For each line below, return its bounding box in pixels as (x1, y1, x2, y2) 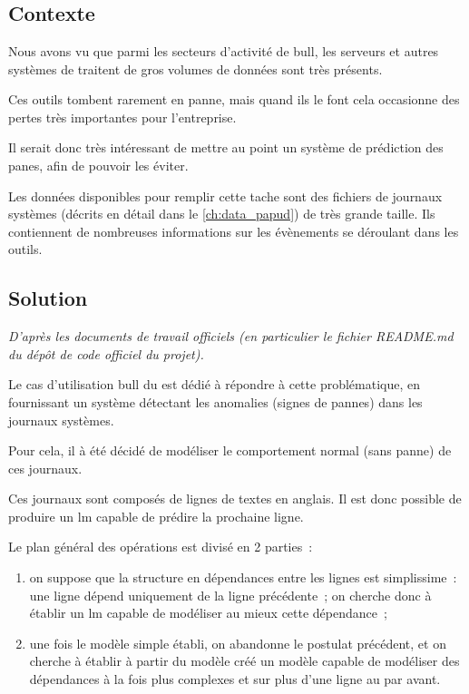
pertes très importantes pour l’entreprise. (8, 107, 237, 126)
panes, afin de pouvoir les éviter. (8, 155, 189, 174)
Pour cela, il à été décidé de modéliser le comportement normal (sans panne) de (8, 441, 452, 460)
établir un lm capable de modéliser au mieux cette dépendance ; (29, 603, 387, 622)
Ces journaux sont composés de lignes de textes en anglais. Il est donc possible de (8, 489, 462, 508)
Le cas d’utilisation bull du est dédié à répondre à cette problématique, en (8, 375, 421, 394)
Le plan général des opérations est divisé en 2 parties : (8, 537, 313, 556)
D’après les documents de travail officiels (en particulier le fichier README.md (8, 327, 454, 346)
